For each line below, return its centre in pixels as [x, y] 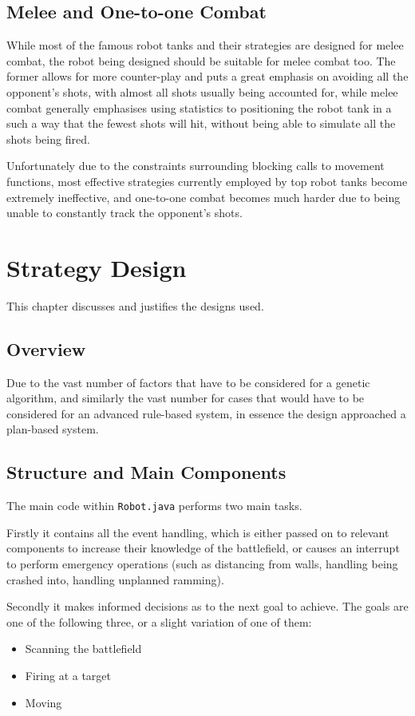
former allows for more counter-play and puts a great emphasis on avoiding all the [207, 76]
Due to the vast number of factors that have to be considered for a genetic [188, 382]
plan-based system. [53, 429]
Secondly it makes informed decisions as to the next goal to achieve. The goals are [207, 606]
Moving [43, 702]
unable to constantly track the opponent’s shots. [125, 213]
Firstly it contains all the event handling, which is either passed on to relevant [198, 532]
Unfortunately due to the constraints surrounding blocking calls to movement [196, 166]
